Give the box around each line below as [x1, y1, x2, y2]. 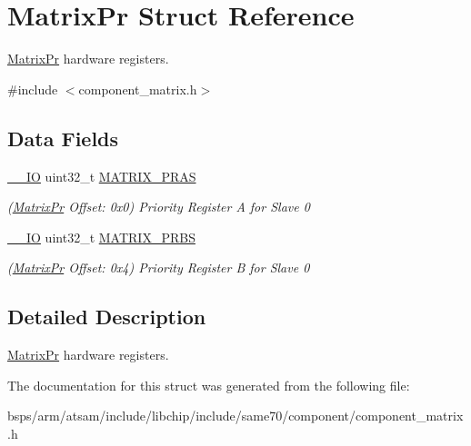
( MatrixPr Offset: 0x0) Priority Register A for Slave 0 [7, 197, 310, 216]
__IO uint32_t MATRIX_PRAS [7, 166, 196, 185]
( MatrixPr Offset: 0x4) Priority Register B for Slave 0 [7, 258, 310, 277]
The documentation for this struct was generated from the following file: [7, 375, 410, 394]
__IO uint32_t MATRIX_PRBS [7, 227, 195, 246]
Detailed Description [7, 302, 206, 331]
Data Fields [7, 124, 119, 152]
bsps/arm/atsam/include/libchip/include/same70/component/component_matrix [7, 406, 464, 425]
